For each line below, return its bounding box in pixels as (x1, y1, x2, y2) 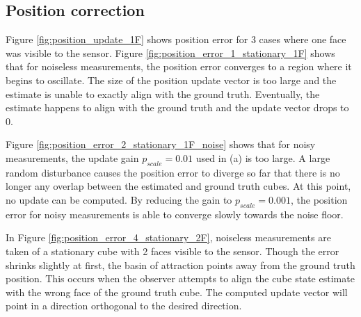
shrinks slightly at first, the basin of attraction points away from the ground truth (6, 257, 355, 272)
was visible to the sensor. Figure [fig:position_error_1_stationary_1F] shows (6, 45, 335, 60)
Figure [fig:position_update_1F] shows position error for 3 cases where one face (6, 32, 346, 47)
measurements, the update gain (6, 150, 139, 165)
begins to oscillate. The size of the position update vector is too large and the (6, 72, 337, 87)
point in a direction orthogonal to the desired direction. (6, 298, 242, 313)
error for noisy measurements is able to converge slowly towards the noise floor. (6, 206, 344, 221)
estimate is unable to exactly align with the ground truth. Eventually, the (6, 86, 320, 101)
